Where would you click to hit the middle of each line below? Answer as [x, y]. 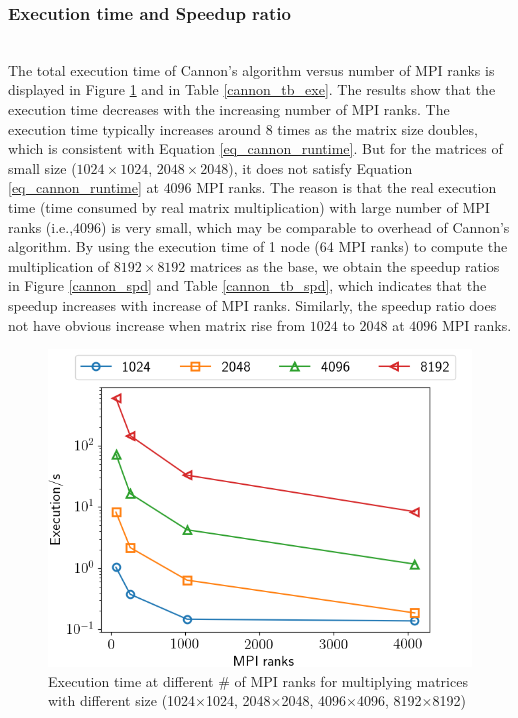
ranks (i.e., [41, 226]
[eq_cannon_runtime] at [83, 187]
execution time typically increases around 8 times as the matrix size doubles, [243, 128]
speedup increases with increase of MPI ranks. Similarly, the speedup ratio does [252, 304]
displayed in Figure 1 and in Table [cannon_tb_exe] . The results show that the [252, 89]
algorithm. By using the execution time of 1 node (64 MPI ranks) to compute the [258, 246]
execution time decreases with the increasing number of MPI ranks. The [229, 109]
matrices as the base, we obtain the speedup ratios [345, 265]
